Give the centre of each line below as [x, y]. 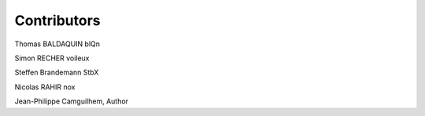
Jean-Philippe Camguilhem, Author [72, 101]
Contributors [58, 20]
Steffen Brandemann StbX [57, 72]
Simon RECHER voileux [52, 58]
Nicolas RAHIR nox [45, 87]
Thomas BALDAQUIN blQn [57, 44]
